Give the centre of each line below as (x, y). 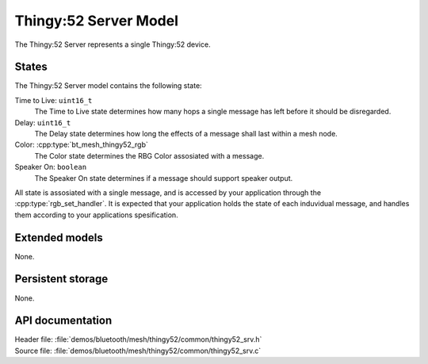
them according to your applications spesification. (96, 215)
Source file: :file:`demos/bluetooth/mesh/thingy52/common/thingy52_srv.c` (138, 351)
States (31, 67)
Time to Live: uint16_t (53, 100)
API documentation (63, 321)
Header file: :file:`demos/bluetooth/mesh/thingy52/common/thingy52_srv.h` (138, 339)
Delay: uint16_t (43, 122)
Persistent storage (61, 279)
